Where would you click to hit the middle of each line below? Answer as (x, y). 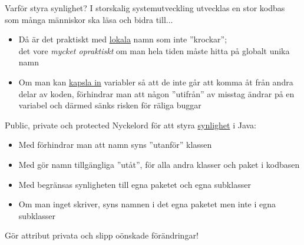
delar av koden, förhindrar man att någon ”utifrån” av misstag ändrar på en (156, 93)
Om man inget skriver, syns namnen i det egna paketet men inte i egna (147, 204)
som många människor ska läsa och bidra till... (89, 19)
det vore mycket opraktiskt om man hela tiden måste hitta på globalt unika (154, 50)
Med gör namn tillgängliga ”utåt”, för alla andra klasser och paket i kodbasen (159, 164)
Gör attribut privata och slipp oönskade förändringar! (102, 235)
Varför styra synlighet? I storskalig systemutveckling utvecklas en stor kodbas (145, 8)
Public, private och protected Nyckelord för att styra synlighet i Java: (130, 125)
